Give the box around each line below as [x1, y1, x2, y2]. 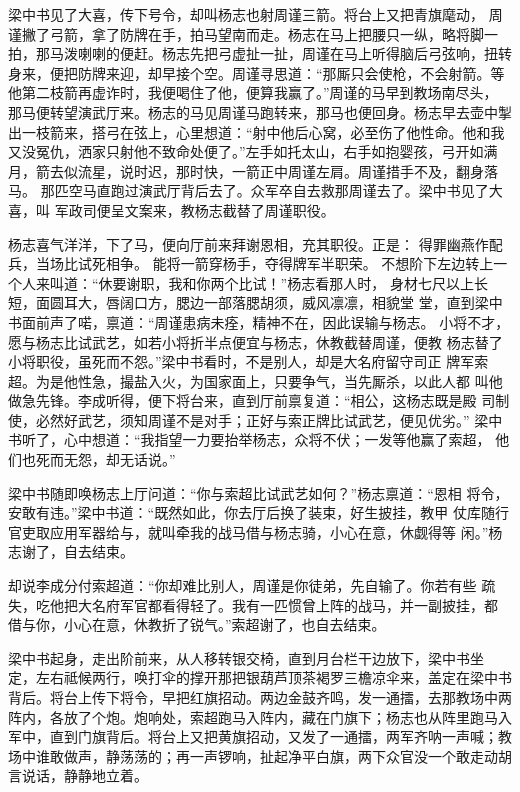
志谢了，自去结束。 [8, 541, 134, 562]
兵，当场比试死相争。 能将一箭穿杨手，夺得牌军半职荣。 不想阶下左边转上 [8, 253, 494, 274]
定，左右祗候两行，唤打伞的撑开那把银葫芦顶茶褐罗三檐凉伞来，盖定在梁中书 [8, 667, 512, 688]
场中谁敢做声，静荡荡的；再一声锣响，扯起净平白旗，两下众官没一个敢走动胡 [8, 745, 512, 766]
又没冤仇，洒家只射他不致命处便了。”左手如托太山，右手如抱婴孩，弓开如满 [8, 141, 498, 162]
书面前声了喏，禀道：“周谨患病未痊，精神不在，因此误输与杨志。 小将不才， [8, 311, 510, 332]
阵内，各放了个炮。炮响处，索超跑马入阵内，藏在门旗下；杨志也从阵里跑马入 [8, 706, 512, 727]
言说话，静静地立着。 [8, 765, 148, 786]
